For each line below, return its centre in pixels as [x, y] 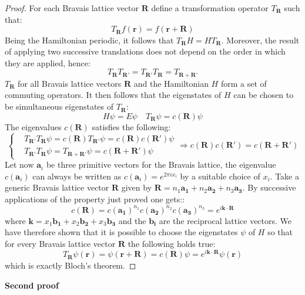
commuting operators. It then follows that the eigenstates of [113, 95]
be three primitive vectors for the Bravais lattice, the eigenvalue [161, 165]
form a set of [244, 83]
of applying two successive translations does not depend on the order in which [145, 51]
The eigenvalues [33, 127]
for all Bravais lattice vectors [70, 83]
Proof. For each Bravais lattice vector [72, 8]
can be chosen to [264, 95]
